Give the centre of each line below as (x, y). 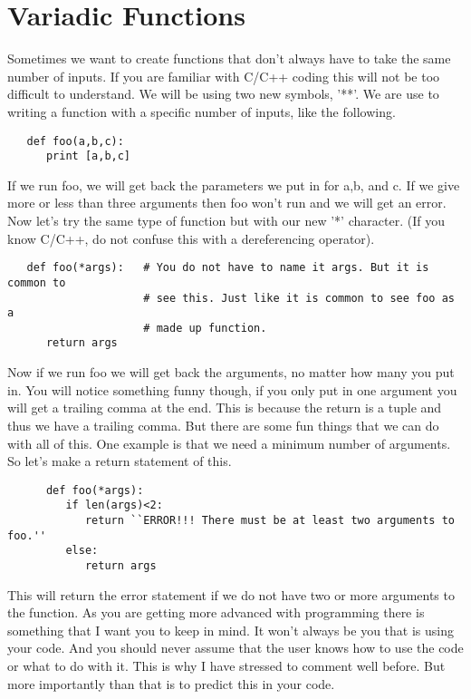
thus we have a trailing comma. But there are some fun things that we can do (223, 425)
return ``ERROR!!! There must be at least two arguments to (269, 520)
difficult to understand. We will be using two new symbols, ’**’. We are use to (223, 94)
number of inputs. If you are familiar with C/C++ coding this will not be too (224, 76)
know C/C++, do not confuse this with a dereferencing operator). (191, 238)
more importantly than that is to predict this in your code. (171, 683)
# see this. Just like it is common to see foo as (299, 298)
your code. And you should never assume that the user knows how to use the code (235, 648)
